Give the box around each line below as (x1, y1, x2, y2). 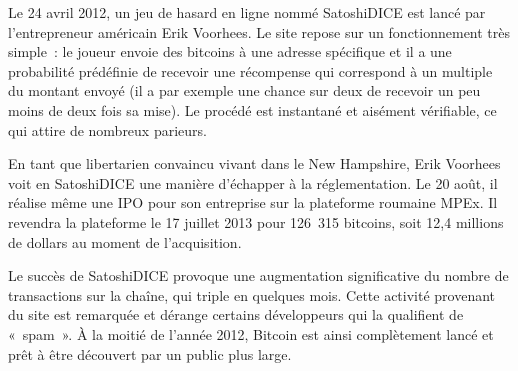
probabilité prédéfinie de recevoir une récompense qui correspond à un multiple (8, 60, 493, 81)
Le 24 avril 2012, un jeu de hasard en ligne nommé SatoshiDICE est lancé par (8, 2, 486, 22)
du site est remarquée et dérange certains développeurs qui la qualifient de (8, 304, 464, 325)
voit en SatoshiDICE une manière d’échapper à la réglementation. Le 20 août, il (8, 172, 498, 193)
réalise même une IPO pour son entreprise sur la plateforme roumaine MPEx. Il (8, 192, 498, 213)
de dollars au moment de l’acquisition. (8, 231, 242, 252)
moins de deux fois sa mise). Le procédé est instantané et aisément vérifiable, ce (8, 99, 497, 120)
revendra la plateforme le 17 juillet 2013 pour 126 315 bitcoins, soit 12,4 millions (8, 211, 504, 232)
